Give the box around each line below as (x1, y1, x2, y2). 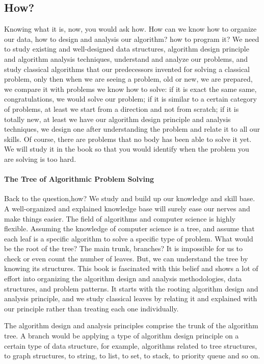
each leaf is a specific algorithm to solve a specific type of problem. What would (4, 233, 253, 244)
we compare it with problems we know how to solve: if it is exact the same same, (4, 83, 257, 94)
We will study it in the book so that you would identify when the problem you (4, 143, 249, 154)
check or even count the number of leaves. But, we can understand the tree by (4, 253, 248, 263)
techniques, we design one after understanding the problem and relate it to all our (4, 124, 260, 134)
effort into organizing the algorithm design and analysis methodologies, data (4, 273, 242, 284)
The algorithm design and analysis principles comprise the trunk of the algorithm (4, 320, 258, 331)
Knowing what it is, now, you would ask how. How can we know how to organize (4, 23, 257, 34)
